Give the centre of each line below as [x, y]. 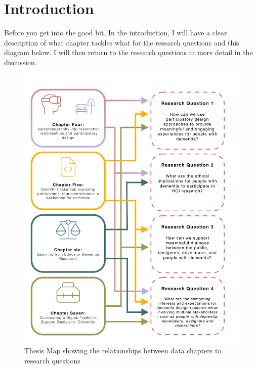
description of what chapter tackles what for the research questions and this [122, 42]
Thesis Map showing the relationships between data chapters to [123, 351]
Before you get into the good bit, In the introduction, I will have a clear [116, 33]
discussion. [20, 62]
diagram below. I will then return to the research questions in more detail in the [128, 52]
